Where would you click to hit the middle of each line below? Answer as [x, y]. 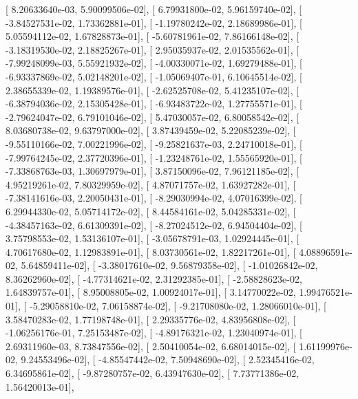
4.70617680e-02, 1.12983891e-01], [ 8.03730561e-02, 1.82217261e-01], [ [151, 251]
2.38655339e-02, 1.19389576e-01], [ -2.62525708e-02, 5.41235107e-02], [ [152, 90]
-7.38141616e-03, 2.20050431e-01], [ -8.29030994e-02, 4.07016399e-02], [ [154, 198]
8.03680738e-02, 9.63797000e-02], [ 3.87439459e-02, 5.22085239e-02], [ [151, 130]
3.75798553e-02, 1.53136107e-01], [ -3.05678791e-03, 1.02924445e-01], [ [152, 238]
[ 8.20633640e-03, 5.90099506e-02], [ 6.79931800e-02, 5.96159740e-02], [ [154, 9]
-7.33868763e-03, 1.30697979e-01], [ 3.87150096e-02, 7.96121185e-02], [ [152, 171]
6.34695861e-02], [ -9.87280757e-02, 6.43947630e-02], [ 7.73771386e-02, [152, 373]
